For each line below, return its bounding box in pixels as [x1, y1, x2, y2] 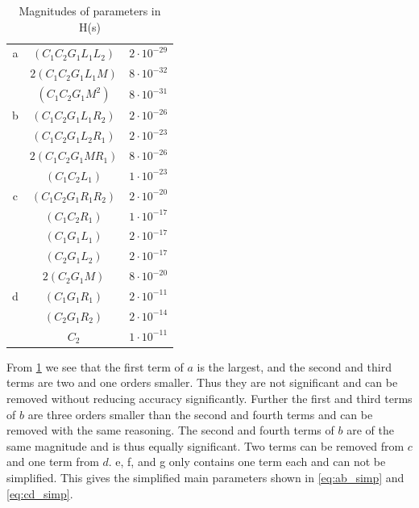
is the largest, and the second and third [197, 358, 392, 375]
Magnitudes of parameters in [19, 2, 161, 19]
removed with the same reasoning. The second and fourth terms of [6, 422, 334, 439]
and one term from [6, 453, 99, 470]
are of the [346, 422, 394, 439]
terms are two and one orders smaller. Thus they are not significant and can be [6, 374, 398, 391]
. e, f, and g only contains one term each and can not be [108, 453, 386, 470]
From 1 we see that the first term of [6, 358, 184, 375]
